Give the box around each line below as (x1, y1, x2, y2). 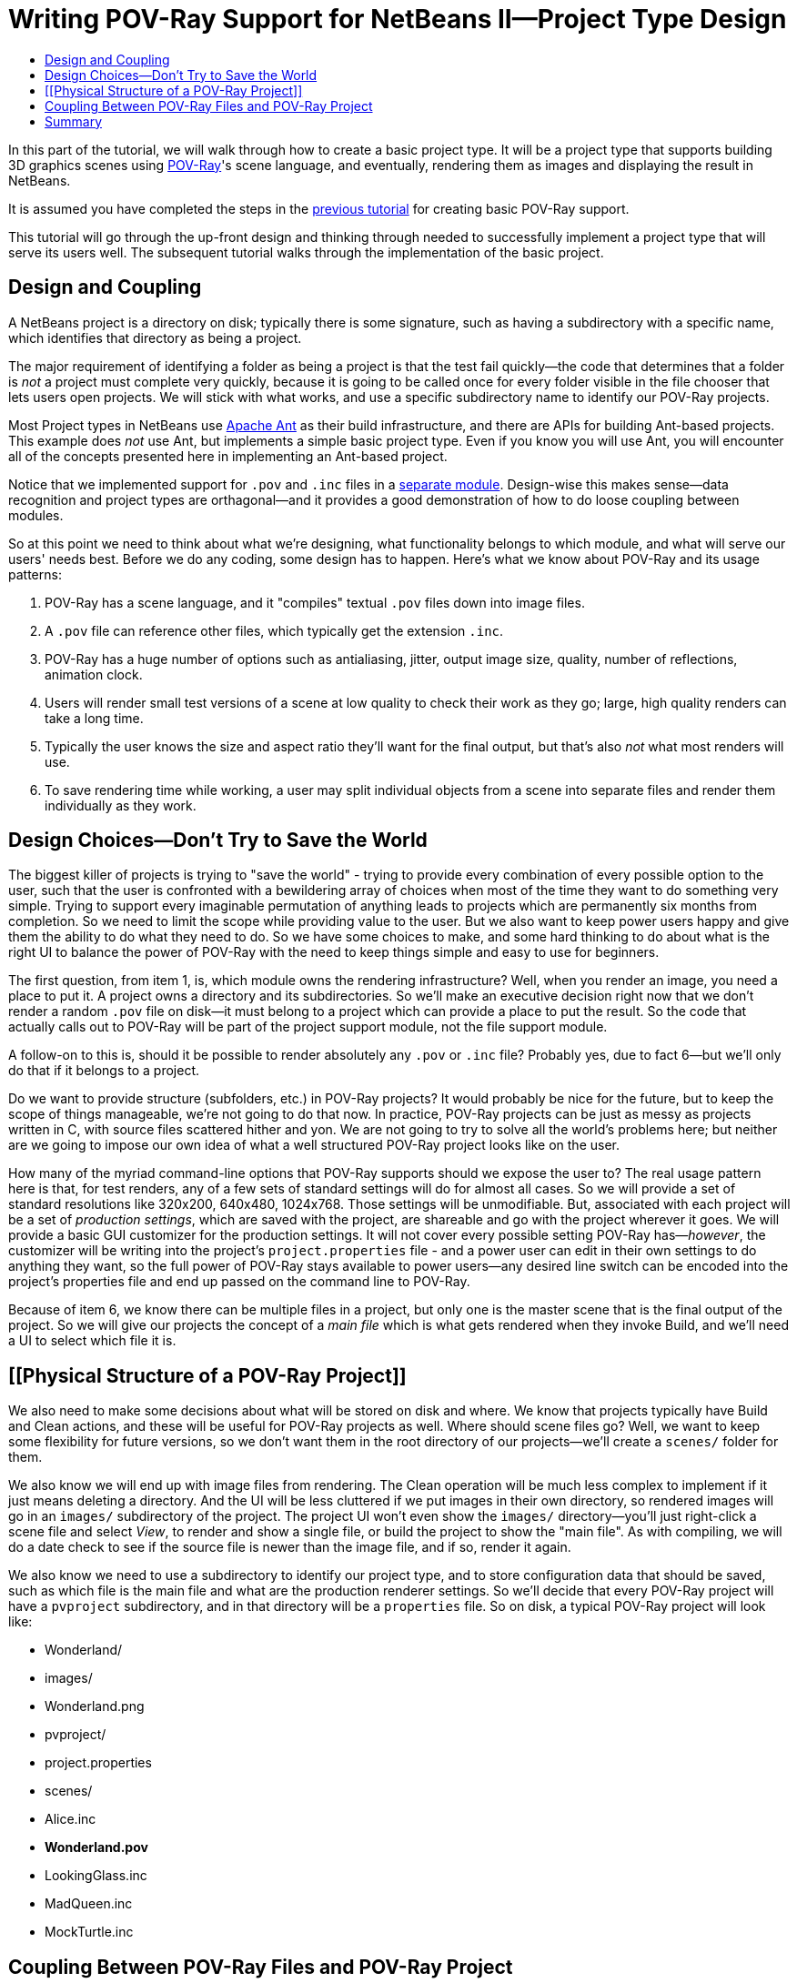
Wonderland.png (45, 1698, 145, 1715)
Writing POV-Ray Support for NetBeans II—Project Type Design (8, 4, 787, 35)
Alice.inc (45, 1811, 96, 1827)
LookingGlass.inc (45, 1867, 147, 1884)
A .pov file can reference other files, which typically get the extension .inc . (45, 622, 504, 639)
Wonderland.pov (45, 1839, 148, 1856)
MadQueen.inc (45, 1896, 133, 1912)
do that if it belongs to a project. (8, 1062, 200, 1079)
